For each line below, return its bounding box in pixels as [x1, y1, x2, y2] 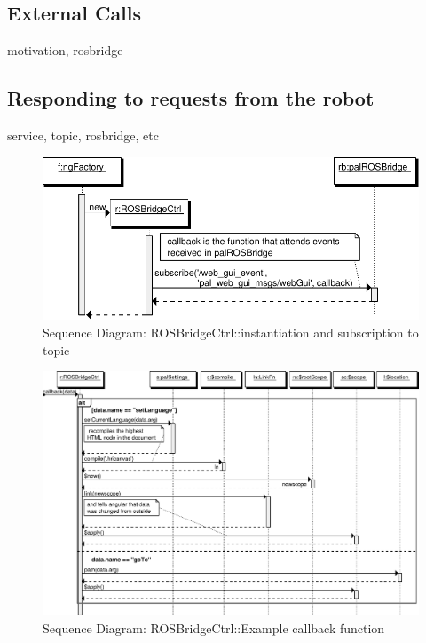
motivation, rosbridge [7, 41, 123, 60]
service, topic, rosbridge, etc [7, 126, 159, 144]
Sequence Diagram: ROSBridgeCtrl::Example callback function [43, 618, 385, 637]
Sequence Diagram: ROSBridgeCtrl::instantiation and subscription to [43, 323, 419, 342]
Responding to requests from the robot [7, 84, 375, 112]
